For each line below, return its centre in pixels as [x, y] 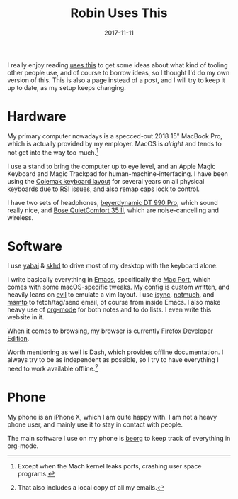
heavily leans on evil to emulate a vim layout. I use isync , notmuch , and [111, 295]
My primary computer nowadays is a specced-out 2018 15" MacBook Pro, [115, 136]
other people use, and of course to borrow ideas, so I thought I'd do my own [119, 72]
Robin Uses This [119, 13]
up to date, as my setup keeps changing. [67, 87]
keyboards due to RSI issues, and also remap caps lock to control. [104, 189]
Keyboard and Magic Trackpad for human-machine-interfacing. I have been [118, 174]
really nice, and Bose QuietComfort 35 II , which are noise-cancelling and [113, 210]
